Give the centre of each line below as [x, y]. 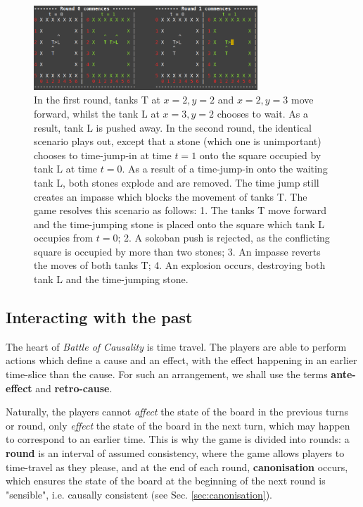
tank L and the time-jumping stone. [111, 279]
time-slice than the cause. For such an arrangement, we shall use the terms [167, 374]
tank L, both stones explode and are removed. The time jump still [177, 182]
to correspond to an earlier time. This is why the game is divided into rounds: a [178, 439]
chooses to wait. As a [262, 113]
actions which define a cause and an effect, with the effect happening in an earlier [181, 360]
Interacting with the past [99, 317]
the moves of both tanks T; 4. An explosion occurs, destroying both [180, 265]
